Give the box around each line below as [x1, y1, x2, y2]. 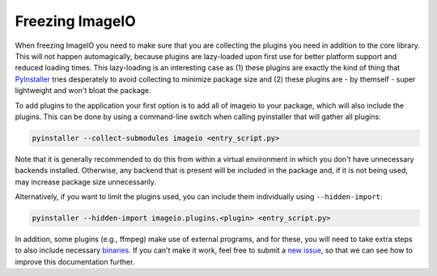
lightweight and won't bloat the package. [15, 86, 151, 96]
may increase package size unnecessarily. [15, 176, 157, 186]
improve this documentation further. [15, 257, 135, 266]
